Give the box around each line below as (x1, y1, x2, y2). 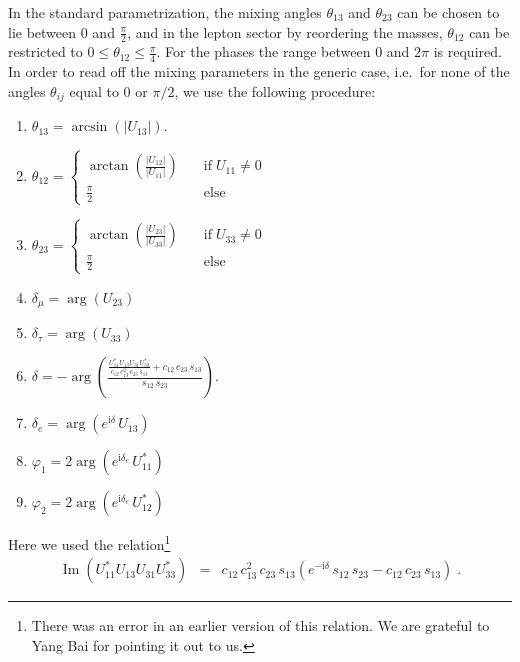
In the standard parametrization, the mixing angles (8, 2, 322, 22)
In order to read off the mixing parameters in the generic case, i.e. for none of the (8, 61, 510, 82)
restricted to (8, 41, 83, 62)
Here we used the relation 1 (8, 531, 171, 554)
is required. (433, 41, 502, 62)
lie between (8, 21, 77, 42)
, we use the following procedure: (174, 80, 376, 101)
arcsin (71, 120, 108, 135)
